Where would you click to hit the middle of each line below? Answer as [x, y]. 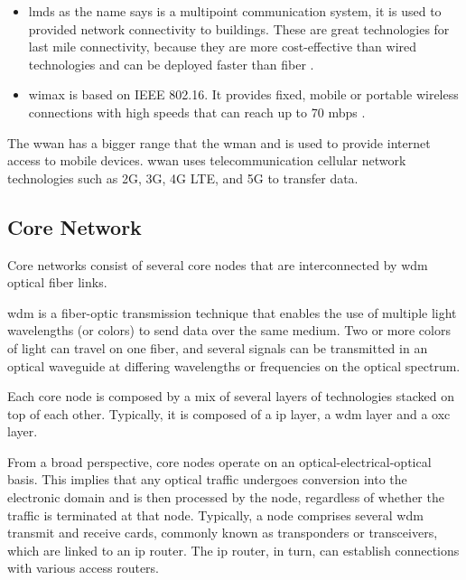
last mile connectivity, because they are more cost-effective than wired [223, 47]
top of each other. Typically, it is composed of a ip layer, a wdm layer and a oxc [229, 413]
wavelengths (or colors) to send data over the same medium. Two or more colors [229, 330]
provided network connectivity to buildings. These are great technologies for [239, 28]
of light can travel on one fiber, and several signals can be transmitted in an [218, 347]
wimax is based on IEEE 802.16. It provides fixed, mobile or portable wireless [243, 94]
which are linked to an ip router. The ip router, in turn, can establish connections [233, 550]
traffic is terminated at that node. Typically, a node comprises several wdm [215, 515]
